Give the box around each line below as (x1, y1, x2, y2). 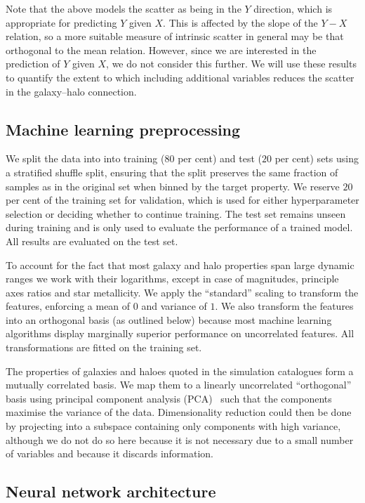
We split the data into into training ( (6, 151, 165, 166)
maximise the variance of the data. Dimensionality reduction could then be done (6, 405, 352, 419)
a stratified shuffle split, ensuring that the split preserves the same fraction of (6, 164, 338, 179)
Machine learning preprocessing (6, 118, 241, 140)
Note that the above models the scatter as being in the (6, 1, 241, 15)
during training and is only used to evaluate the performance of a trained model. (6, 220, 353, 235)
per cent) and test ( (178, 151, 263, 166)
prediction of (6, 56, 60, 71)
